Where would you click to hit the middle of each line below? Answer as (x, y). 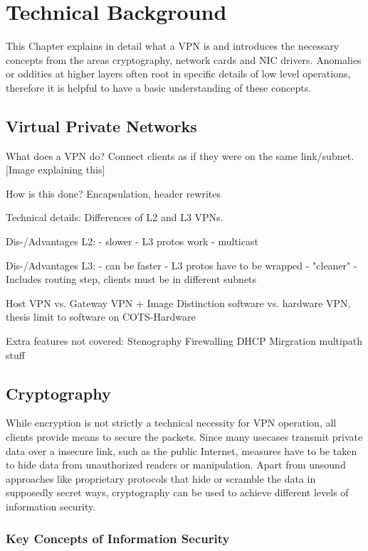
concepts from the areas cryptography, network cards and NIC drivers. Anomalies (184, 59)
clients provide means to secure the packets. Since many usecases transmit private (184, 437)
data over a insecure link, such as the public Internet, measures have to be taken (182, 450)
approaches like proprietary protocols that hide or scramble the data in (161, 478)
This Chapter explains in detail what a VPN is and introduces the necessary (173, 46)
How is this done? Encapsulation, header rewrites (114, 193)
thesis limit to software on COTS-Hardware (101, 317)
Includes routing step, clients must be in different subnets (131, 279)
